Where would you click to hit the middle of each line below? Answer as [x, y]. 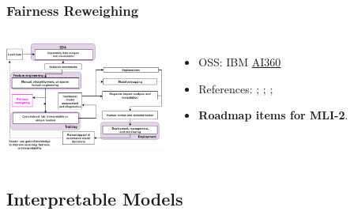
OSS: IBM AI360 [240, 62]
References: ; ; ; [236, 88]
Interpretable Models [95, 198]
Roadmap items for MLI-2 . [273, 115]
